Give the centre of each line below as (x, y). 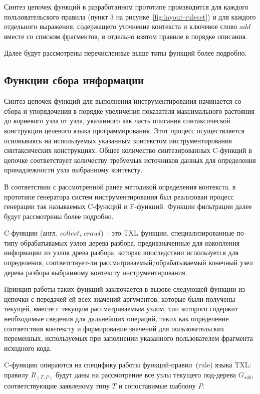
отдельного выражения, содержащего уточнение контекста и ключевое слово (121, 26)
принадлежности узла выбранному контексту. (73, 170)
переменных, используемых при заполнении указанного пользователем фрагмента (128, 338)
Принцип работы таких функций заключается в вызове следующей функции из (124, 289)
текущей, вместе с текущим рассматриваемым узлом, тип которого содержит (121, 309)
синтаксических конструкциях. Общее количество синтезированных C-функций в (128, 150)
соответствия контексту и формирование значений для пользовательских (114, 328)
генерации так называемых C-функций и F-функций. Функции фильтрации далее (128, 206)
